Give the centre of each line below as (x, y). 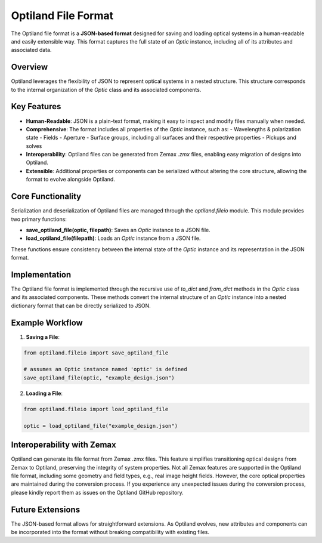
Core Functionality (46, 197)
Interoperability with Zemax (64, 445)
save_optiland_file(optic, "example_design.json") (99, 378)
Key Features (36, 107)
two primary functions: (39, 219)
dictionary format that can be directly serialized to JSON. (81, 306)
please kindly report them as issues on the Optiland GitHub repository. (97, 492)
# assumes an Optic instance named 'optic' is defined (105, 369)
